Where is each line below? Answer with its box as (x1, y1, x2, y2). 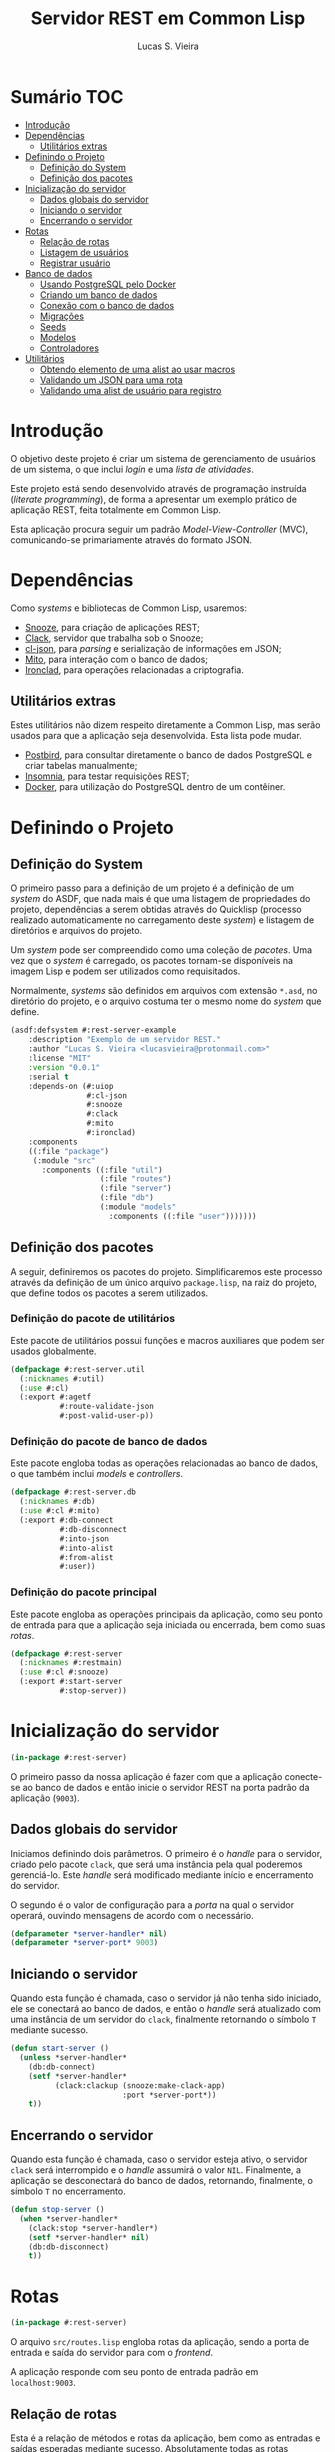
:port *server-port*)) (121, 2090, 217, 2100)
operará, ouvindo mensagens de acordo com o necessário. (10, 1909, 255, 1921)
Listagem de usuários (39, 246, 129, 258)
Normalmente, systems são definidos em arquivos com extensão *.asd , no (10, 985, 318, 997)
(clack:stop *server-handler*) (28, 2223, 159, 2233)
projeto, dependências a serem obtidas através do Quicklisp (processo (10, 903, 302, 916)
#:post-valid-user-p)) (59, 1411, 155, 1421)
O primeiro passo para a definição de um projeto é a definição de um (10, 882, 295, 894)
